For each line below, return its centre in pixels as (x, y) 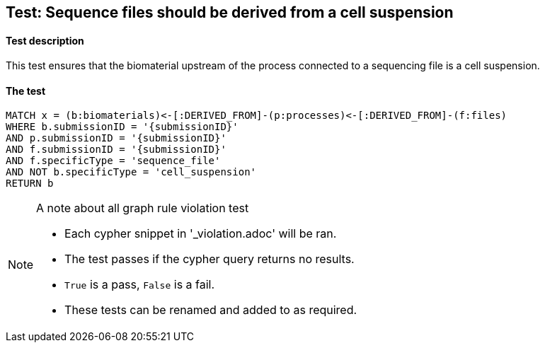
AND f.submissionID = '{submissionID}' (116, 150)
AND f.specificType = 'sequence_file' (113, 161)
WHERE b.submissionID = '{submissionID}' (122, 127)
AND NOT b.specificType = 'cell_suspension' (131, 172)
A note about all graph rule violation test (143, 208)
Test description (45, 40)
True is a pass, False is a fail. (140, 285)
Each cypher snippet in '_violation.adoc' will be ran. (201, 234)
